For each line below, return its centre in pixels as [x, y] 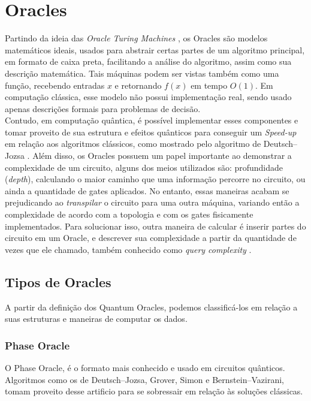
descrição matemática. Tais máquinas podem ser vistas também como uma [142, 73]
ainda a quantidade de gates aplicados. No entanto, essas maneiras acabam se [147, 190]
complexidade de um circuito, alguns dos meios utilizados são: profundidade [144, 167]
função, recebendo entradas [55, 85]
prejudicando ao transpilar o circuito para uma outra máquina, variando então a [152, 202]
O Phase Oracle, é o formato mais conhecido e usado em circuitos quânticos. [145, 368]
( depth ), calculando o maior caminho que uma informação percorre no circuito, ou [155, 179]
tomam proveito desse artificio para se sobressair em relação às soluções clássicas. [154, 391]
